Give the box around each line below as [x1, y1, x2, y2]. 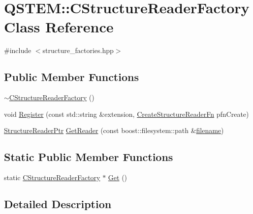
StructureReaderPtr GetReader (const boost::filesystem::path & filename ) [4, 125, 224, 135]
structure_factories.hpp [42, 45, 114, 55]
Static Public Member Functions [4, 149, 173, 164]
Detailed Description [4, 196, 112, 212]
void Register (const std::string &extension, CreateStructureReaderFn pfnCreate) [4, 108, 249, 119]
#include [4, 45, 32, 55]
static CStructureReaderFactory [4, 172, 100, 183]
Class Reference [4, 17, 114, 37]
